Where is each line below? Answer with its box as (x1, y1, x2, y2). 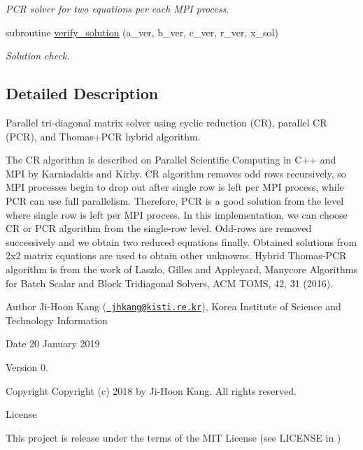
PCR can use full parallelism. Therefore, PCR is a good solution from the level (6, 193, 344, 208)
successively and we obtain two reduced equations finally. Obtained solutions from (6, 234, 357, 249)
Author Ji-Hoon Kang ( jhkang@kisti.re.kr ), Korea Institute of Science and (6, 299, 341, 314)
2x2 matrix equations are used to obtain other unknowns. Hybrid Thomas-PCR (6, 248, 347, 263)
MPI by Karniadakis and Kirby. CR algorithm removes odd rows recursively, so (6, 166, 346, 180)
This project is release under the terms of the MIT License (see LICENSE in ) (6, 430, 341, 444)
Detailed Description (6, 82, 159, 104)
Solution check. (6, 48, 70, 63)
